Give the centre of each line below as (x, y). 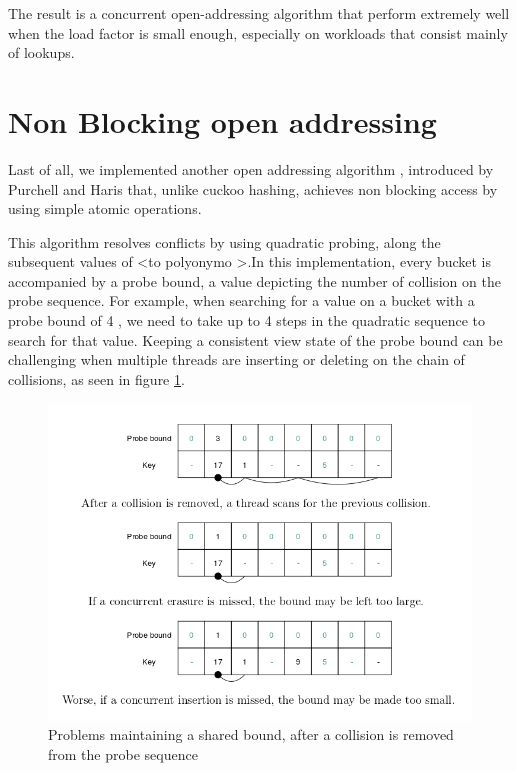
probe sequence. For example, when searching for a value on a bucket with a (241, 300)
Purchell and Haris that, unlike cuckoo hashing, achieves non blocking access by (253, 188)
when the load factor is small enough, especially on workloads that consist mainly (258, 32)
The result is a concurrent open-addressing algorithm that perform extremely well (259, 13)
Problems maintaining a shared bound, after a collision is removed (251, 734)
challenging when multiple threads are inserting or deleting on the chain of (236, 359)
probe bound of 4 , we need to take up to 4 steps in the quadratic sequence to (247, 320)
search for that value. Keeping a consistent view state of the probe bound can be (255, 339)
